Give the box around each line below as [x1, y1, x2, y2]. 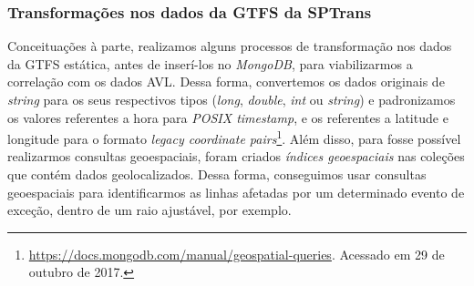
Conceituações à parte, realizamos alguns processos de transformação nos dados [7, 36, 452, 56]
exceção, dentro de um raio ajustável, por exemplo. [7, 200, 292, 220]
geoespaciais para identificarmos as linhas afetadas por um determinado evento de [7, 182, 465, 201]
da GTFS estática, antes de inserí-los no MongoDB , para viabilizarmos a [7, 54, 413, 73]
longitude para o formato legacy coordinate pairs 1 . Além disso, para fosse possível [7, 127, 461, 148]
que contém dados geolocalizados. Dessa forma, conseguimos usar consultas [7, 165, 427, 184]
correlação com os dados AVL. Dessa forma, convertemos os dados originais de [7, 72, 445, 91]
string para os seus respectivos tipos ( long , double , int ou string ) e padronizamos [7, 90, 456, 108]
